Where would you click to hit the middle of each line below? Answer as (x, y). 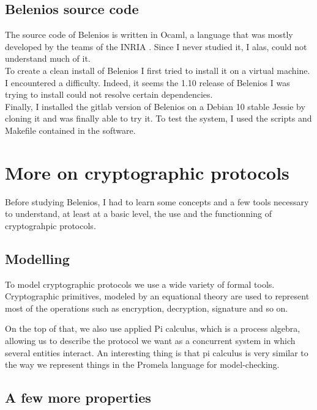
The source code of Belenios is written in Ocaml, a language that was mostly (149, 35)
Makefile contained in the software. (70, 130)
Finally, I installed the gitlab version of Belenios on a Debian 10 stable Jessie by (155, 106)
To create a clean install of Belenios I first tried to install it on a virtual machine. (158, 70)
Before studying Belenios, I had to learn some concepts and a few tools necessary (157, 201)
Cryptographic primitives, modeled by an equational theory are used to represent (157, 296)
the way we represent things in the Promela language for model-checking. (142, 364)
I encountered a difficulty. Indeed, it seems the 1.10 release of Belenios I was (147, 82)
